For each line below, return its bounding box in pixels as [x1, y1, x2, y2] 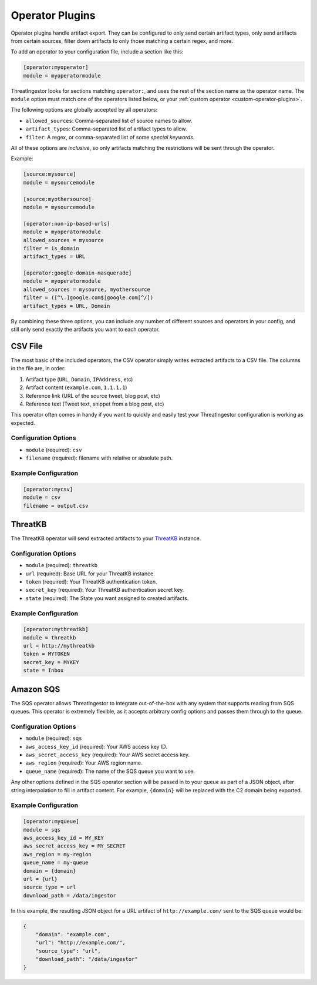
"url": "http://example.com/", [35, 939, 126, 946]
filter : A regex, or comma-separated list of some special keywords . [25, 133, 195, 140]
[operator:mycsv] [23, 485, 73, 492]
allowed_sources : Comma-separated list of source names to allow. [25, 117, 193, 124]
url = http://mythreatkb [23, 642, 95, 649]
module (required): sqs [25, 735, 82, 742]
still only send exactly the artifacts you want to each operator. [11, 326, 160, 333]
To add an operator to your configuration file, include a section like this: [11, 48, 184, 55]
